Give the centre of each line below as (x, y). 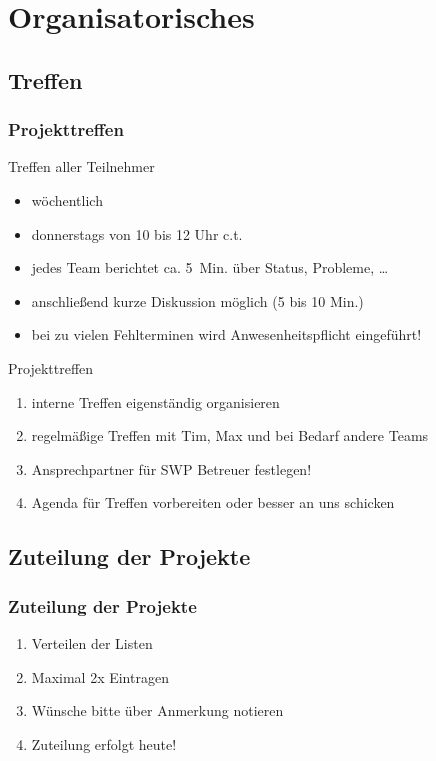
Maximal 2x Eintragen (100, 676)
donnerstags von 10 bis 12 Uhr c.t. (137, 233)
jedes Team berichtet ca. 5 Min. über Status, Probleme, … (210, 267)
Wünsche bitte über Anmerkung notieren (157, 710)
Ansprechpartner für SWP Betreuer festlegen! (171, 468)
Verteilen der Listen (92, 642)
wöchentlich (67, 199)
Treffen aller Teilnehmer (81, 166)
